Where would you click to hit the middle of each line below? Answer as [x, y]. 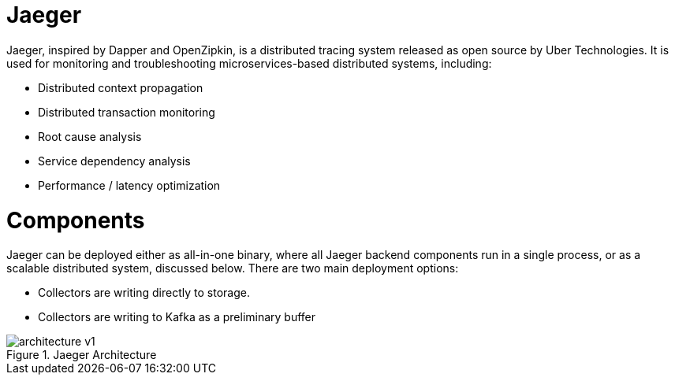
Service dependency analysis [114, 161]
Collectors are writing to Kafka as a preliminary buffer [177, 317]
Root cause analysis [90, 136]
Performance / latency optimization [129, 185]
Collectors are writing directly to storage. [144, 293]
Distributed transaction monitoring [127, 112]
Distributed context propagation [121, 87]
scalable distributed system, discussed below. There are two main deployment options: [233, 268]
